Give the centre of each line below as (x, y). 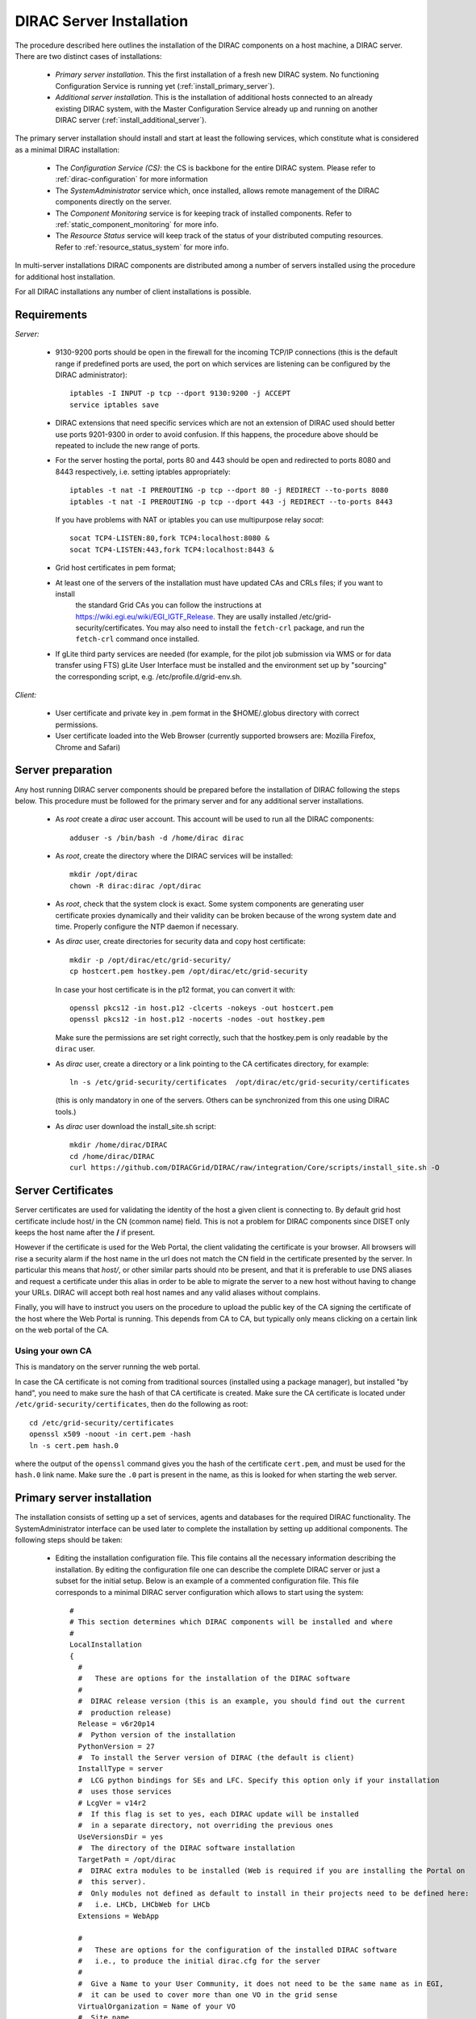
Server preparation (64, 770)
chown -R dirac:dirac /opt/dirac (136, 886)
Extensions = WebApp (119, 1916)
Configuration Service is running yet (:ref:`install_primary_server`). (165, 86)
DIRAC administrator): (92, 375)
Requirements (51, 315)
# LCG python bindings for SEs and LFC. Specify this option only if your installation (259, 1780)
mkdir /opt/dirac (104, 875)
